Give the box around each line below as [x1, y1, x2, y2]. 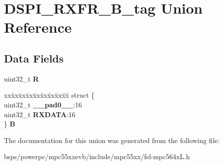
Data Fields [4, 50, 64, 65]
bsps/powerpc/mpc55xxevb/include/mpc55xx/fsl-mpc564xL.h [4, 151, 190, 162]
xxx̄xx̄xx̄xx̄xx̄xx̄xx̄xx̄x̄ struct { [4, 90, 95, 100]
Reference [4, 17, 72, 37]
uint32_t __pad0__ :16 [4, 99, 82, 109]
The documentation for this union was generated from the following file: [4, 135, 220, 145]
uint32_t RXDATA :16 [4, 109, 76, 119]
